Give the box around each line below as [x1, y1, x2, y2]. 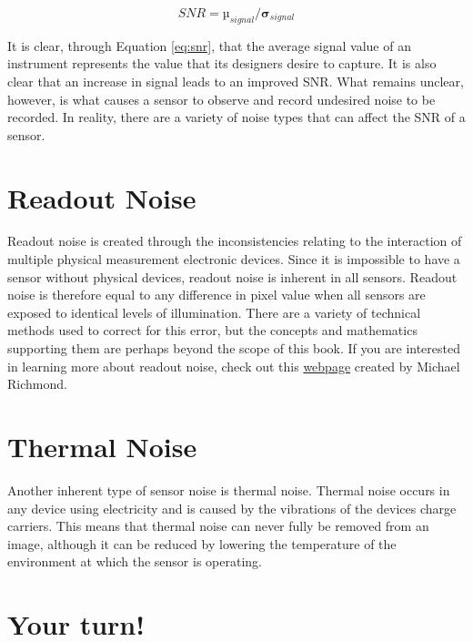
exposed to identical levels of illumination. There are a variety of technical [7, 302, 421, 321]
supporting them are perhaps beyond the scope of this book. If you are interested [7, 339, 460, 358]
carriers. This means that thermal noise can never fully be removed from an [7, 516, 429, 535]
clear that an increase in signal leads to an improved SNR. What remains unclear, [7, 71, 464, 90]
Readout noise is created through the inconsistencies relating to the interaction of [7, 231, 462, 250]
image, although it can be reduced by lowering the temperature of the [7, 534, 397, 553]
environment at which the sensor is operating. [7, 552, 262, 571]
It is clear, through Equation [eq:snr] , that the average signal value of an [7, 36, 411, 55]
